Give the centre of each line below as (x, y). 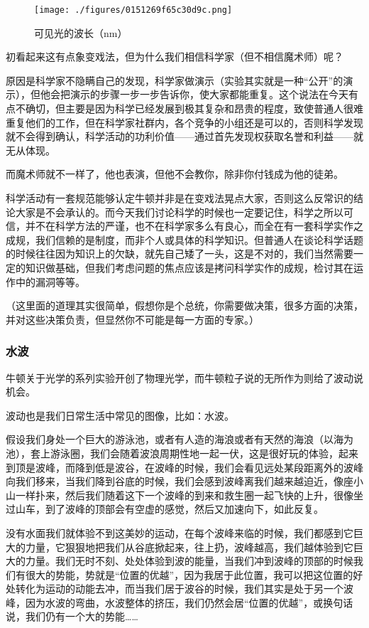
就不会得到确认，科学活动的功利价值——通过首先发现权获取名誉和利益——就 (184, 136)
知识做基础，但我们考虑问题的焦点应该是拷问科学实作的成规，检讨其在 (189, 267)
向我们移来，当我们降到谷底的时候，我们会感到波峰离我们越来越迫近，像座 (180, 481)
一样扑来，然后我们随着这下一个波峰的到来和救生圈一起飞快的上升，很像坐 (189, 495)
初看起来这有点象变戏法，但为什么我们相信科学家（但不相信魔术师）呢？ (175, 57)
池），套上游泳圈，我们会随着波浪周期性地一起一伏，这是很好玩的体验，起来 (182, 453)
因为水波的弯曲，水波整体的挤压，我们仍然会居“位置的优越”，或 (174, 602)
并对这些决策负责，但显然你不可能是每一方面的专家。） (132, 319)
